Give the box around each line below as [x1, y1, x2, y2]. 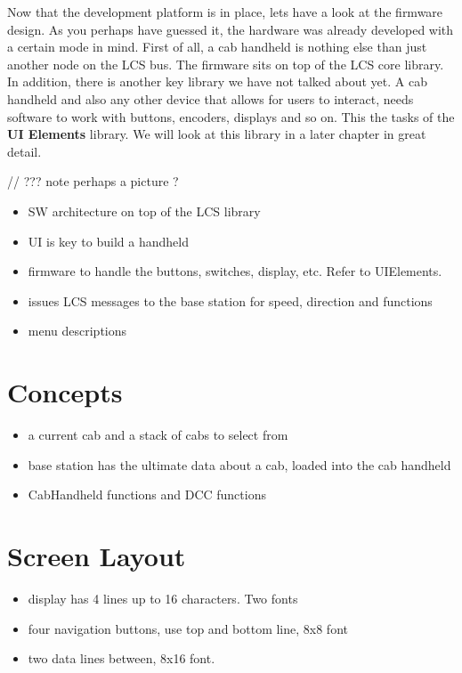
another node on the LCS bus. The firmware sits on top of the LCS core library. [7, 54, 444, 73]
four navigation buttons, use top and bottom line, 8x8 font [28, 619, 348, 637]
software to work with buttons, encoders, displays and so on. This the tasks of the [7, 107, 455, 126]
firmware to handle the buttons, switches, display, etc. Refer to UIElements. [28, 262, 442, 280]
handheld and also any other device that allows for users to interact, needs [7, 89, 414, 108]
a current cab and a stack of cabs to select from [28, 426, 288, 444]
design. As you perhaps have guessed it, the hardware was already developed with [7, 20, 454, 38]
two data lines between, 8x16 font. [28, 649, 215, 668]
